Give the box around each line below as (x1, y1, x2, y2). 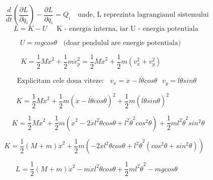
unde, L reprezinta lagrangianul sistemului (78, 11, 209, 18)
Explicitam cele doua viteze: (17, 77, 104, 85)
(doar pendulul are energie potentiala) (63, 39, 181, 47)
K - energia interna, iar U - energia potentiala (57, 25, 198, 32)
